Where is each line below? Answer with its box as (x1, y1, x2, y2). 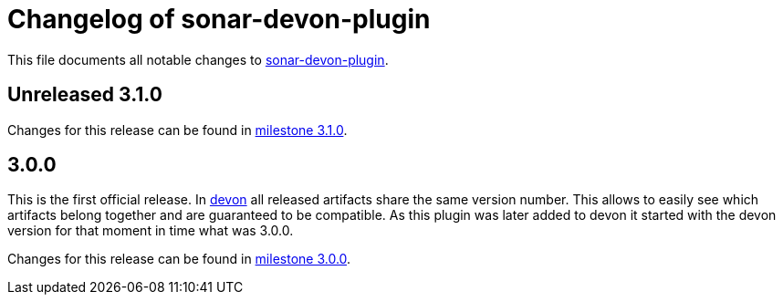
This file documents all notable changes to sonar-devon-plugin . (7, 51, 389, 68)
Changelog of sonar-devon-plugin (7, 4, 431, 35)
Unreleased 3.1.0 (7, 83, 162, 107)
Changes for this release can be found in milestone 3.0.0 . (7, 251, 351, 267)
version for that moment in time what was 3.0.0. (7, 223, 294, 239)
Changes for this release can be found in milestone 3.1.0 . (7, 121, 348, 138)
